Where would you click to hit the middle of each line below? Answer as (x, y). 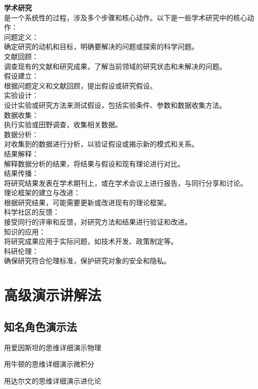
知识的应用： (25, 231)
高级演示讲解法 (53, 295)
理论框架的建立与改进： (42, 193)
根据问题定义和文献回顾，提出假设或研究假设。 (80, 85)
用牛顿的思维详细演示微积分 (49, 364)
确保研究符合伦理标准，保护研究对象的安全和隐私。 (87, 261)
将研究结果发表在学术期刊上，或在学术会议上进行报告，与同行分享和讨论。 (126, 183)
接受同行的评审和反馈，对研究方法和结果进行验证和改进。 (98, 222)
